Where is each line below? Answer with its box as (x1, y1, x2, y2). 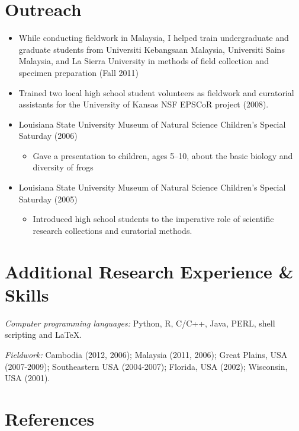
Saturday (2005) (18, 192, 78, 205)
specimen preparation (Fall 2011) (18, 66, 139, 78)
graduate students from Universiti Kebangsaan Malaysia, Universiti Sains (18, 43, 285, 55)
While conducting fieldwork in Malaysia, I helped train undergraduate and (18, 31, 289, 44)
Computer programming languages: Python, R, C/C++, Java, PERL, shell (5, 316, 275, 329)
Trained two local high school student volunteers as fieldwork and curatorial (18, 86, 294, 99)
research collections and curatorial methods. (33, 224, 192, 236)
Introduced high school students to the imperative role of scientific (33, 213, 274, 225)
